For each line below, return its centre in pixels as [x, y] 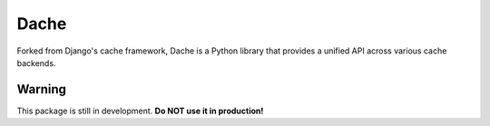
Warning [42, 89]
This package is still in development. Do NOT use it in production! [140, 111]
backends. [36, 63]
